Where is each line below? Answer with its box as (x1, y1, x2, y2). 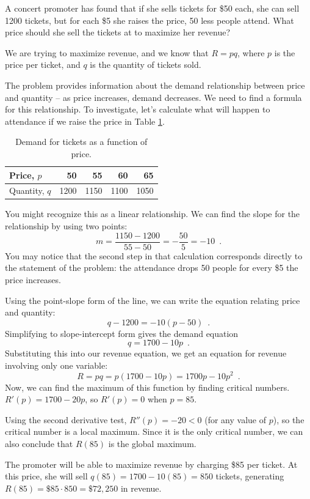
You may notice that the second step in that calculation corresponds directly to (5, 249, 303, 262)
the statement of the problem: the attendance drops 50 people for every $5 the (5, 261, 298, 274)
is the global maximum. (108, 437, 196, 449)
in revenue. (120, 481, 162, 494)
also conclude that (5, 437, 73, 449)
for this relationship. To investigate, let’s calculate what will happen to (5, 103, 270, 116)
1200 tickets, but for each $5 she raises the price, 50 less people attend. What (5, 13, 294, 26)
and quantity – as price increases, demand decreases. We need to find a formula (5, 91, 302, 103)
